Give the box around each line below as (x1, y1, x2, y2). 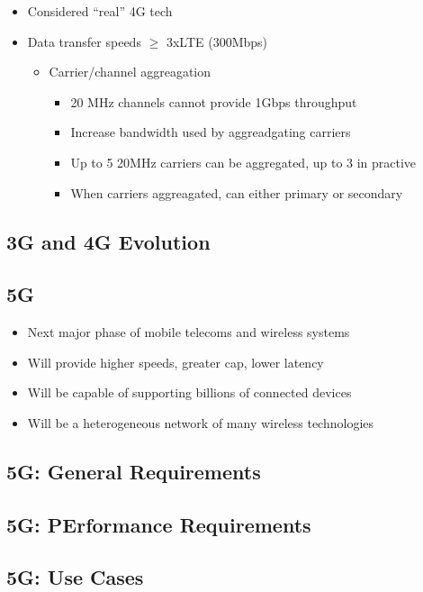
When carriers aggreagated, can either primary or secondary (70, 183, 403, 202)
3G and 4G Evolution (6, 227, 211, 255)
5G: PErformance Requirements (6, 510, 311, 538)
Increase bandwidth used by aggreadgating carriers (70, 123, 351, 141)
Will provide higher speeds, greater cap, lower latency (27, 352, 324, 371)
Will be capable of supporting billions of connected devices (27, 383, 352, 402)
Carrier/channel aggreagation (49, 62, 211, 81)
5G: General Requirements (6, 457, 261, 485)
